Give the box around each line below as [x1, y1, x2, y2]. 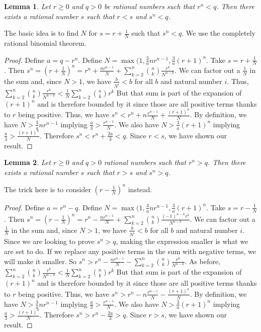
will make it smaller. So [4, 256, 76, 266]
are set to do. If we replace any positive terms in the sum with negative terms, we [4, 245, 256, 256]
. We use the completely [182, 28, 255, 38]
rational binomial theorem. [4, 38, 86, 48]
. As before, [185, 256, 221, 266]
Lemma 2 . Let [4, 157, 51, 168]
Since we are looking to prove [4, 236, 95, 246]
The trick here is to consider [4, 184, 91, 194]
